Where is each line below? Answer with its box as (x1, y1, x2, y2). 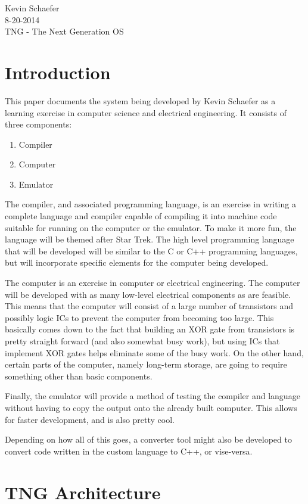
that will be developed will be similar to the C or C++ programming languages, (5, 244, 298, 257)
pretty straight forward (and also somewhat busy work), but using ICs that (5, 335, 280, 347)
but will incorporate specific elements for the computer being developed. (5, 256, 269, 269)
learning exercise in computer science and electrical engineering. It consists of (5, 106, 287, 119)
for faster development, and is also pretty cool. (5, 413, 175, 425)
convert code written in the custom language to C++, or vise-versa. (5, 444, 253, 457)
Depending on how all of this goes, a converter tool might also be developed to (5, 433, 292, 446)
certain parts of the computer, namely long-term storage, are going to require (5, 358, 287, 371)
